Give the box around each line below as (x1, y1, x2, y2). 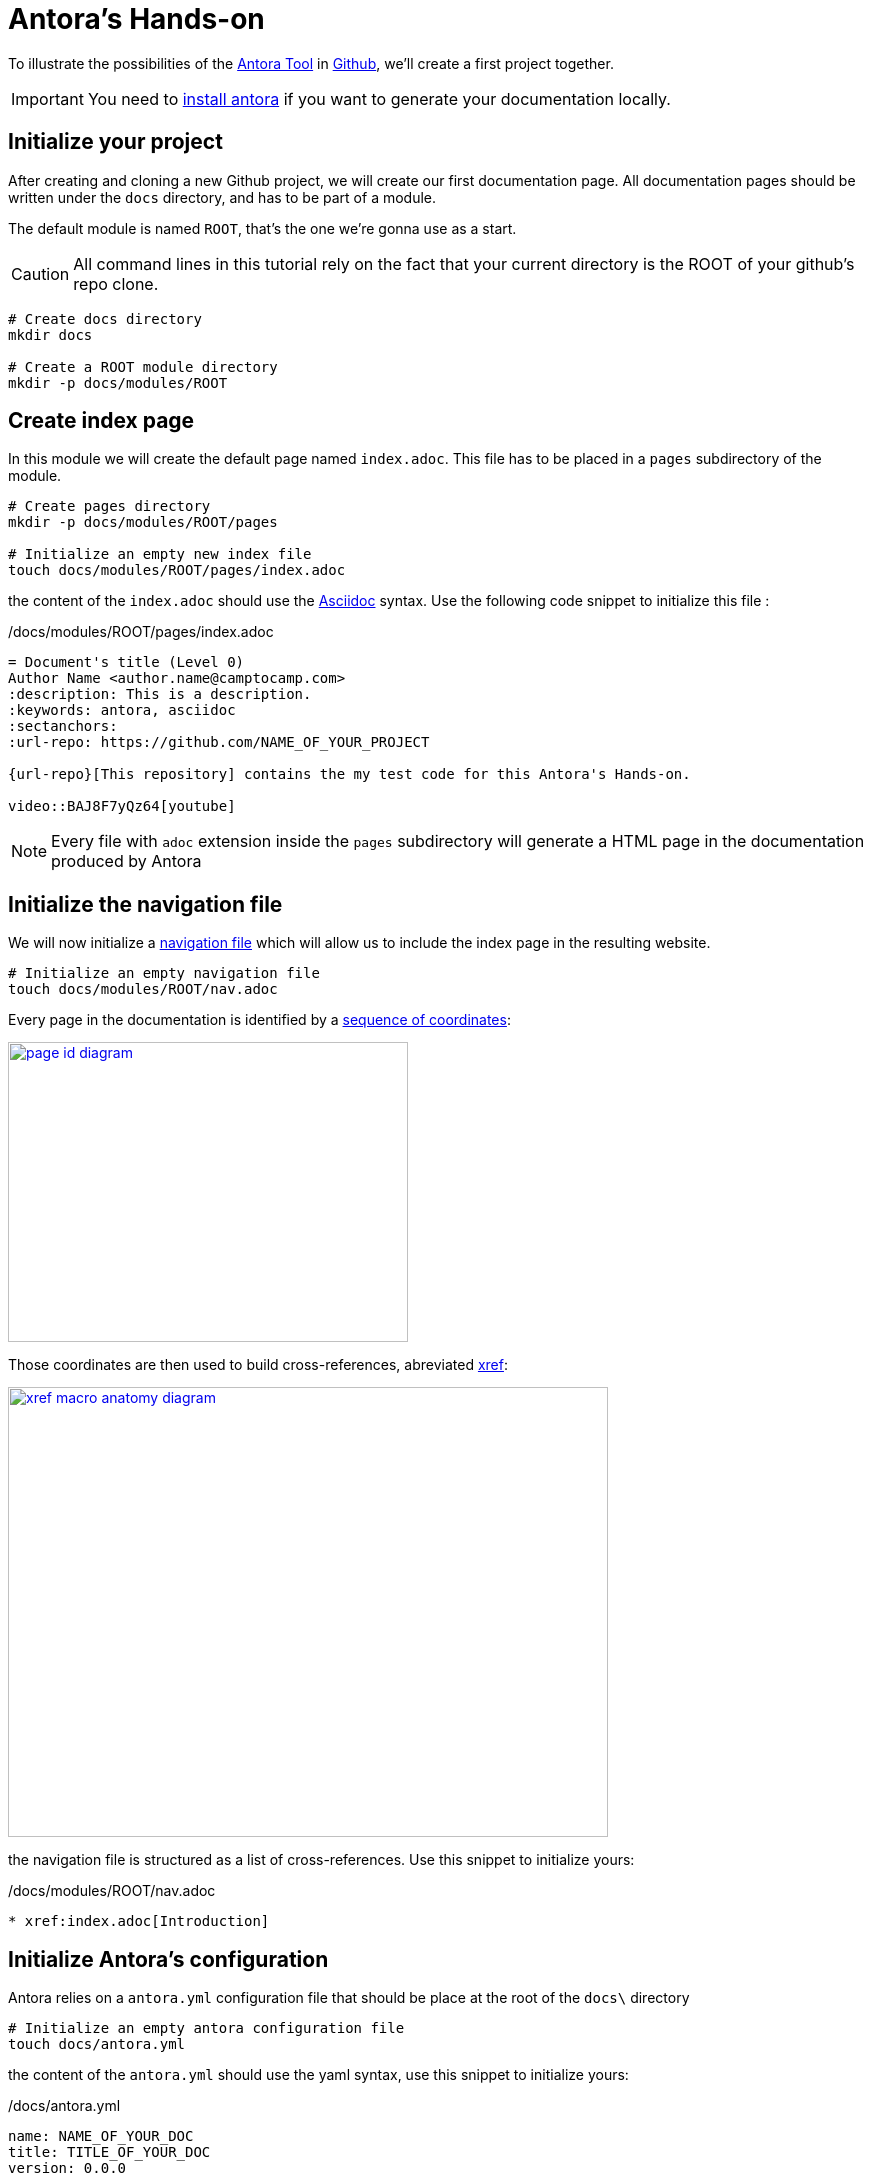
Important (11, 88, 84, 109)
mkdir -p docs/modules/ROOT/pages (8, 514, 278, 531)
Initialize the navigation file (8, 891, 283, 917)
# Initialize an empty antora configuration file (8, 2020, 405, 2037)
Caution (11, 263, 70, 284)
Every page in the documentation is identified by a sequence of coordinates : (8, 1011, 511, 1029)
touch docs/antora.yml (8, 2036, 186, 2053)
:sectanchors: (8, 718, 118, 735)
